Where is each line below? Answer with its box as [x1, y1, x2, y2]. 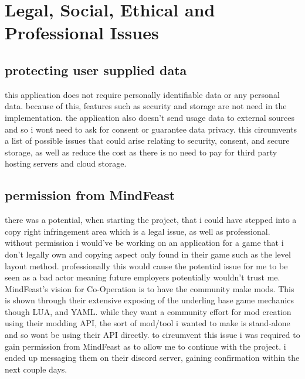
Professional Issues [5, 21, 159, 45]
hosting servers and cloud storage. [5, 157, 127, 170]
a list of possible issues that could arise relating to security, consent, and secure [5, 134, 290, 147]
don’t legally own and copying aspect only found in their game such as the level [5, 248, 291, 260]
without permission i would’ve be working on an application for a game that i [5, 236, 284, 249]
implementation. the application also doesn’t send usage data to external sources [5, 111, 295, 123]
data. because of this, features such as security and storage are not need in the [5, 100, 287, 112]
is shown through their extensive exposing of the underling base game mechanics [5, 294, 294, 306]
